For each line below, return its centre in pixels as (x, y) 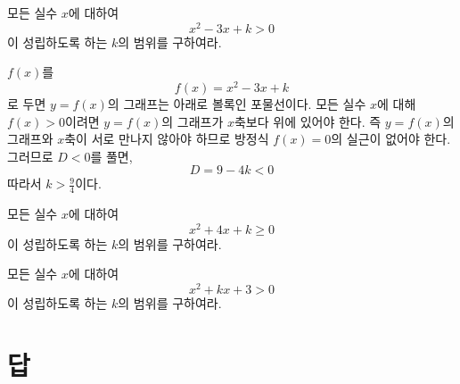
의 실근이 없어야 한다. (391, 139)
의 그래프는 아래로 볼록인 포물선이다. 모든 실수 (237, 103)
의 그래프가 (193, 121)
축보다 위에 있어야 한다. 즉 (308, 121)
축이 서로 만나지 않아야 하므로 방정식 (167, 139)
